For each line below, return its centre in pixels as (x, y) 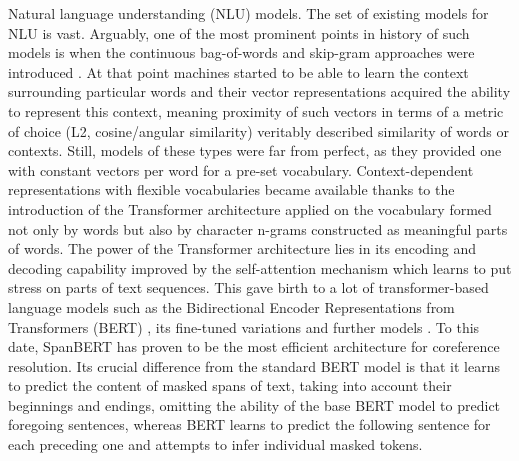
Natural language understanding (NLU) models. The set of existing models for (248, 13)
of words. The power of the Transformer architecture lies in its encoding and (242, 248)
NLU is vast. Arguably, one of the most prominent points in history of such (239, 32)
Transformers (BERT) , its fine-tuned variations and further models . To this (244, 326)
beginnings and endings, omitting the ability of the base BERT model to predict (254, 404)
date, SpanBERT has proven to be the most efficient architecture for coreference (254, 346)
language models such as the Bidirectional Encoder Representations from (231, 306)
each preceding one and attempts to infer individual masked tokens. (215, 444)
